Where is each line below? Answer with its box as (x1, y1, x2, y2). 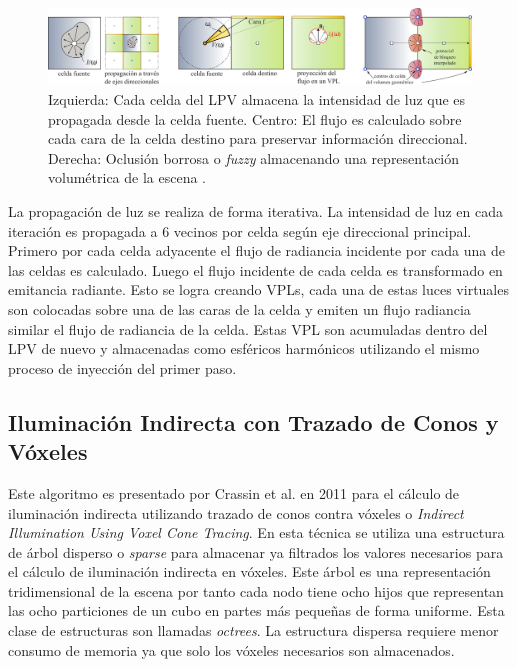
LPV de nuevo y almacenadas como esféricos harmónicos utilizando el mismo (8, 338, 480, 359)
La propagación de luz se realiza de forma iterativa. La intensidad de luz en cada (8, 200, 503, 221)
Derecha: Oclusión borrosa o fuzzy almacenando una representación (48, 147, 460, 168)
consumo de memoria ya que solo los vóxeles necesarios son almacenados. (8, 639, 455, 660)
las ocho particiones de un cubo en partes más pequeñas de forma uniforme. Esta (8, 600, 505, 621)
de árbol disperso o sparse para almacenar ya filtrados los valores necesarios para (8, 541, 504, 562)
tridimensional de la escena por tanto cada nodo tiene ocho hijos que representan (8, 580, 504, 601)
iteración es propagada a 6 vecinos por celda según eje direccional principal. (8, 220, 472, 241)
